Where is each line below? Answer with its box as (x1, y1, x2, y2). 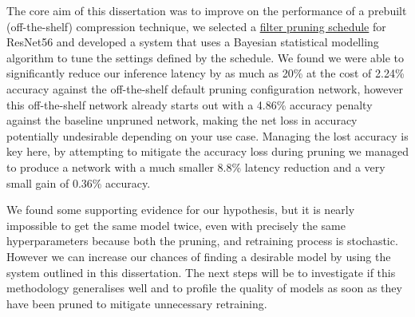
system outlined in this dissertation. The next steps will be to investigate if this (6, 264, 396, 280)
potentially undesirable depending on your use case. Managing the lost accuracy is (6, 127, 409, 144)
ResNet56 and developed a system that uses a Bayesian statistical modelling (6, 34, 379, 50)
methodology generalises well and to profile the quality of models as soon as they (6, 279, 402, 296)
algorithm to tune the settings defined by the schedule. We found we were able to (6, 49, 405, 65)
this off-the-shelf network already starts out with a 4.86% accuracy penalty (6, 96, 373, 113)
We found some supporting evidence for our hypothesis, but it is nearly (6, 201, 355, 218)
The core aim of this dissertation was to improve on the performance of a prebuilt (6, 2, 407, 18)
